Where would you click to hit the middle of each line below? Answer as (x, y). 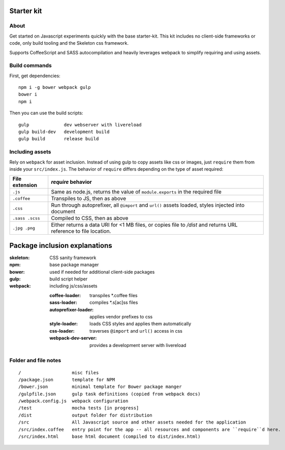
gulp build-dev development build (64, 132)
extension (25, 185)
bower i (28, 94)
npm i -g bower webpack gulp (55, 87)
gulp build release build (59, 139)
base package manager (74, 265)
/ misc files (59, 373)
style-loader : (64, 324)
